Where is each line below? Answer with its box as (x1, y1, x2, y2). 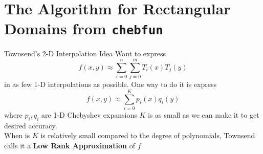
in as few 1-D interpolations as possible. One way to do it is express (4, 79, 217, 90)
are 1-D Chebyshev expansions (41, 109, 137, 120)
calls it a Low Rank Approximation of (4, 140, 136, 150)
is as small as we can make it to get (147, 109, 259, 120)
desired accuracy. (4, 120, 57, 130)
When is (4, 130, 30, 141)
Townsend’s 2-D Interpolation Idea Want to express (4, 48, 166, 59)
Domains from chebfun (4, 18, 163, 39)
